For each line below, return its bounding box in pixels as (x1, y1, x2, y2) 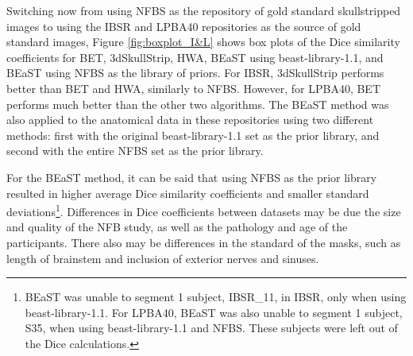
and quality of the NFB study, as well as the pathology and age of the (6, 219, 348, 235)
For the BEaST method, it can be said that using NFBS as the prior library (6, 168, 377, 185)
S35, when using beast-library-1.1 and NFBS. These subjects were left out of (25, 319, 398, 336)
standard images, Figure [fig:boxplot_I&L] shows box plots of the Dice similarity (6, 33, 400, 50)
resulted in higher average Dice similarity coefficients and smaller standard (6, 184, 369, 201)
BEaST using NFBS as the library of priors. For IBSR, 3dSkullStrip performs (6, 64, 384, 81)
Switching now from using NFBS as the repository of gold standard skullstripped (6, 2, 401, 18)
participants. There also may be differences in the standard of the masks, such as (6, 234, 401, 250)
